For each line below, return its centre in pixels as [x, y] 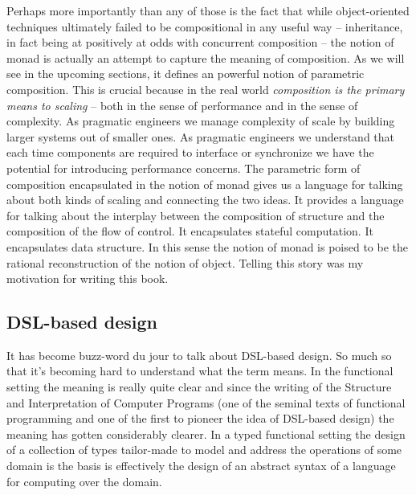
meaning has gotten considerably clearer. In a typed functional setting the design [206, 434]
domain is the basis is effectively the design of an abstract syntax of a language [201, 466]
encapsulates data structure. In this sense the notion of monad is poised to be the [208, 246]
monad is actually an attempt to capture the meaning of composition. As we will [206, 57]
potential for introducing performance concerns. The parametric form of [184, 168]
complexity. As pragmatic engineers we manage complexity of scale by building [201, 121]
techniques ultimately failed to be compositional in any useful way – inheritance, [205, 26]
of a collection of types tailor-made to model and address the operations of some [204, 450]
